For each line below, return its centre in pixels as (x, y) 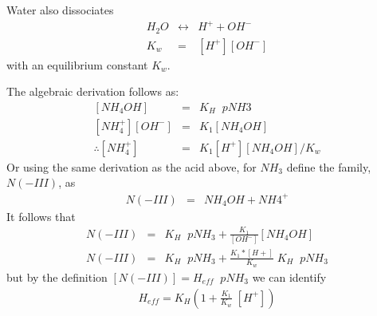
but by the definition (57, 276)
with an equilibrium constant (77, 64)
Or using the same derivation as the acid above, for (132, 166)
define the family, (329, 166)
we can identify (289, 276)
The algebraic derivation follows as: (93, 91)
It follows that (41, 216)
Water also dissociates (60, 10)
